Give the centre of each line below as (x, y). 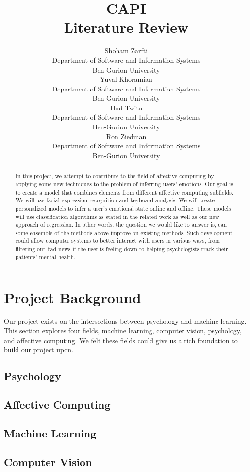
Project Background (73, 298)
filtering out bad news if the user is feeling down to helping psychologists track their (122, 249)
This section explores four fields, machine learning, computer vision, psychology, (123, 330)
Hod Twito (126, 107)
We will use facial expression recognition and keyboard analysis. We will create (115, 200)
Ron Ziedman (126, 136)
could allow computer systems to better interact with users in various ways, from (117, 241)
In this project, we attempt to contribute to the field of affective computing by (115, 176)
